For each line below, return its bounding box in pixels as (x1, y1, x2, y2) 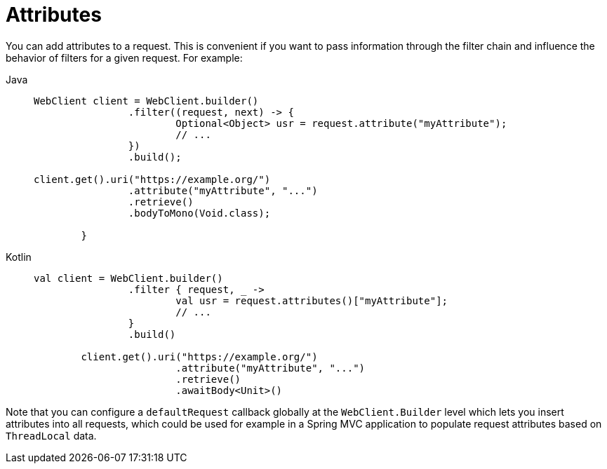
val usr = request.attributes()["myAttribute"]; (175, 294, 448, 306)
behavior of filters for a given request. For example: (6, 51, 243, 64)
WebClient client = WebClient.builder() (34, 95, 259, 107)
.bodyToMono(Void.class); (128, 207, 271, 219)
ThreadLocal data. (6, 429, 97, 442)
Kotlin (6, 250, 32, 263)
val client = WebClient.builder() (34, 272, 223, 284)
